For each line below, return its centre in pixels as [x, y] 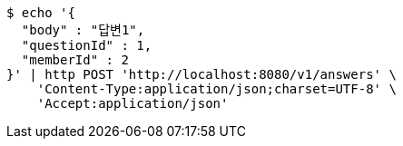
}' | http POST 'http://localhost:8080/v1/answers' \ [201, 74]
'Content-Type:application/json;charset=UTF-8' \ [216, 89]
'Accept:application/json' [133, 103]
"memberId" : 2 [75, 60]
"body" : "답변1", [83, 30]
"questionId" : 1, [87, 45]
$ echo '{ [41, 13]
